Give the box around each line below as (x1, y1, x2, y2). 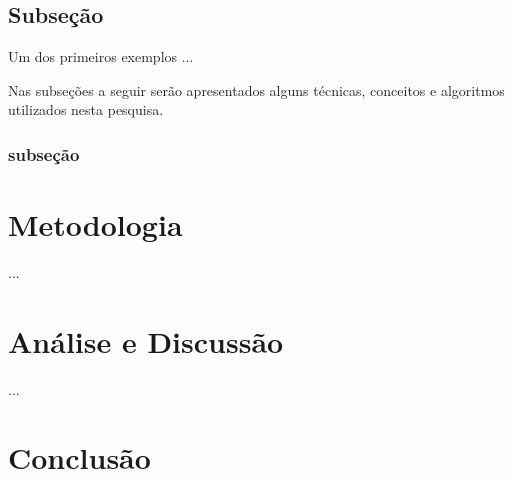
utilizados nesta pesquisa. (8, 99, 164, 120)
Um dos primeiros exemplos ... (8, 46, 194, 67)
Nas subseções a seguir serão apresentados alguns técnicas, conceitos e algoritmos (8, 79, 505, 100)
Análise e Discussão (8, 320, 284, 361)
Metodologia (8, 204, 183, 245)
